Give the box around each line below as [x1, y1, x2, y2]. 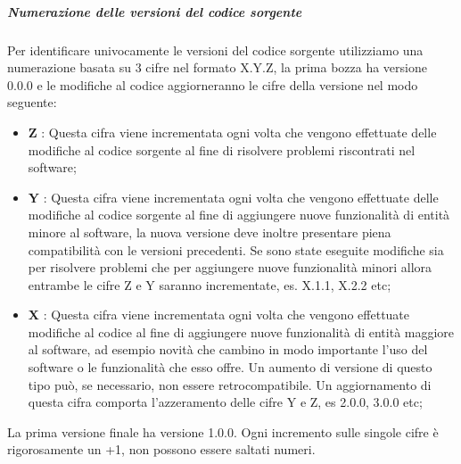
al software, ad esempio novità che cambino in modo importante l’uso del [28, 340, 428, 359]
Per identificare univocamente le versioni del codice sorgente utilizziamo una [7, 40, 424, 59]
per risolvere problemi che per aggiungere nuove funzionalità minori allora [28, 258, 432, 277]
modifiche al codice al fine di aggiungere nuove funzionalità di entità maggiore [28, 322, 455, 341]
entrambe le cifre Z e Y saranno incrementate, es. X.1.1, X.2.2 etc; [28, 275, 391, 294]
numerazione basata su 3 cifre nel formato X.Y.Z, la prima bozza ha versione [7, 58, 427, 77]
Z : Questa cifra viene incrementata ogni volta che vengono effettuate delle [28, 122, 437, 141]
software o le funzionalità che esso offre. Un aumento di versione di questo [28, 358, 432, 377]
